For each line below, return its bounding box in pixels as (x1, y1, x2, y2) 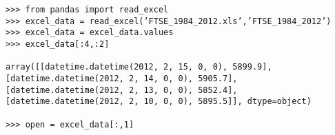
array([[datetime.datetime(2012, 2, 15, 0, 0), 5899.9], (6, 62, 272, 72)
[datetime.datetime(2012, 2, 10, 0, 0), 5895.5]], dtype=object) (6, 96, 312, 107)
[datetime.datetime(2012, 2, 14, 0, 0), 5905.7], (6, 73, 238, 83)
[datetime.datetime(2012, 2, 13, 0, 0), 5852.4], (6, 85, 238, 95)
